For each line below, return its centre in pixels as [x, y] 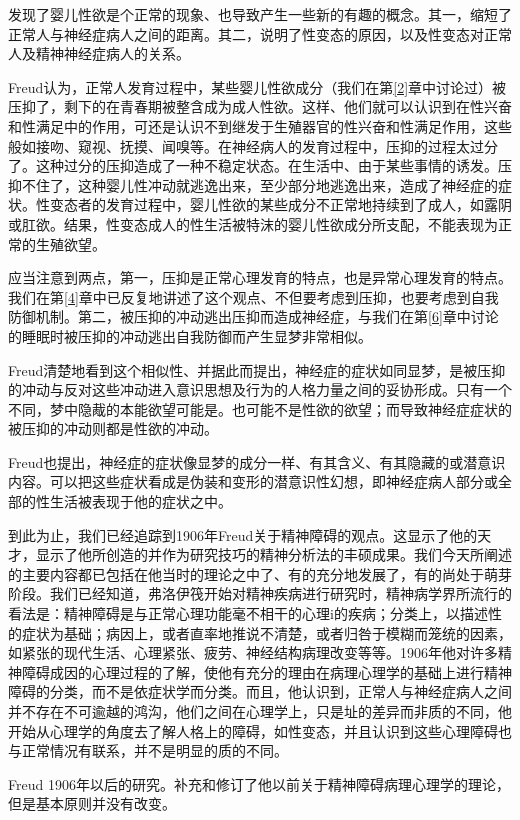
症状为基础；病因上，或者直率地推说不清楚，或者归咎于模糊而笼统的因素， [266, 632]
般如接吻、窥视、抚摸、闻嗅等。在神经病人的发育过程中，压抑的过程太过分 [253, 145]
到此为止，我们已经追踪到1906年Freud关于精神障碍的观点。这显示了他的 [243, 534]
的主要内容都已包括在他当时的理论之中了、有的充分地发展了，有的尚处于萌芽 [260, 573]
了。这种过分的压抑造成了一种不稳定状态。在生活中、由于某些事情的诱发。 [253, 165]
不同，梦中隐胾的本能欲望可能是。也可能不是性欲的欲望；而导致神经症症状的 [260, 408]
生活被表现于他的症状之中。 [140, 501]
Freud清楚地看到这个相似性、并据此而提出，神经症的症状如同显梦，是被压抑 [257, 369]
